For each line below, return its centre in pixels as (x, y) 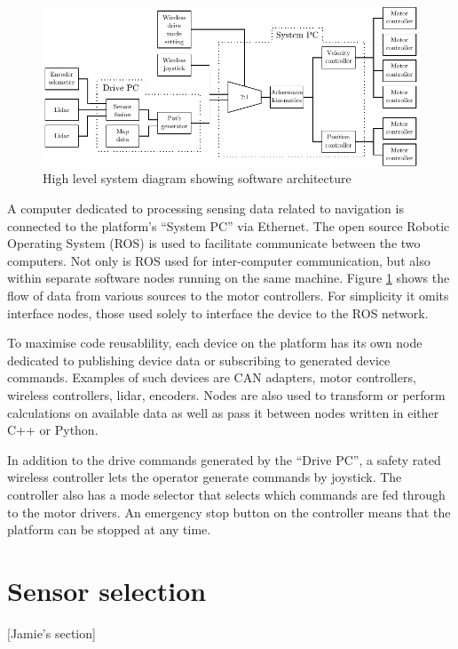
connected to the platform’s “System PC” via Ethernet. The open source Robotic (229, 225)
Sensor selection (107, 590)
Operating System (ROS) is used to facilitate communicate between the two (214, 243)
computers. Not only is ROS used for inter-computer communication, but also (219, 260)
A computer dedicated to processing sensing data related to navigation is (205, 208)
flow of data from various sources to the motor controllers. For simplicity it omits (228, 296)
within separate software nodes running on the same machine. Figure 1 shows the (229, 278)
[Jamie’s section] (51, 633)
